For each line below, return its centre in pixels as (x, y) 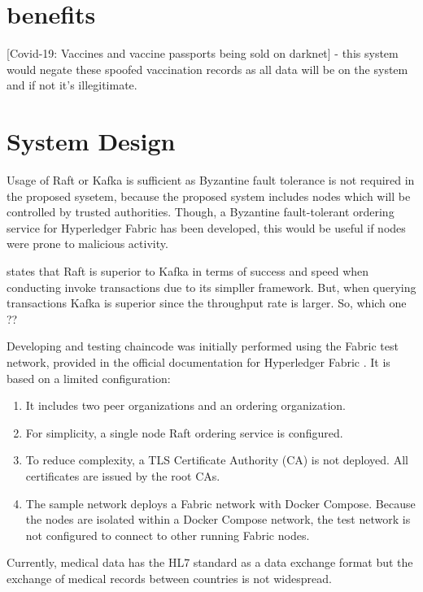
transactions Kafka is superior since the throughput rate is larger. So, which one (207, 303)
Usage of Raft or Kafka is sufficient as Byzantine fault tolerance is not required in (211, 180)
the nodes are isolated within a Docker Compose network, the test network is (218, 519)
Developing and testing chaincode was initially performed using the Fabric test (203, 346)
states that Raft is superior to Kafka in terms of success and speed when (188, 271)
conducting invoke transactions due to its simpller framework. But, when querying (211, 287)
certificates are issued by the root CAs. (123, 475)
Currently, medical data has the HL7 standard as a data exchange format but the (210, 562)
